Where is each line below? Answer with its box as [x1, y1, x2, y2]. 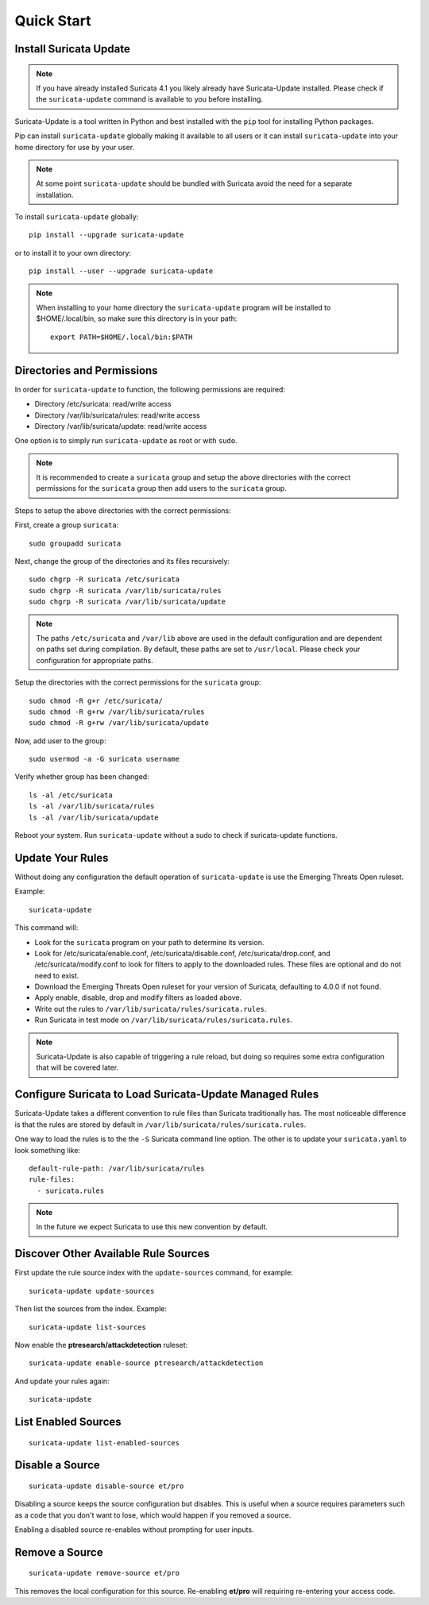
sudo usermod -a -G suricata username [29, 754, 180, 764]
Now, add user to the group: [14, 735, 106, 746]
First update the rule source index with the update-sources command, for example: [14, 1267, 293, 1278]
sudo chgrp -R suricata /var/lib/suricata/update [29, 597, 226, 607]
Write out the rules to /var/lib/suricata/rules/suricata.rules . [34, 1004, 267, 1013]
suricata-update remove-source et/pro [29, 1568, 180, 1578]
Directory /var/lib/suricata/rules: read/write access [34, 410, 200, 420]
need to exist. [34, 970, 79, 980]
